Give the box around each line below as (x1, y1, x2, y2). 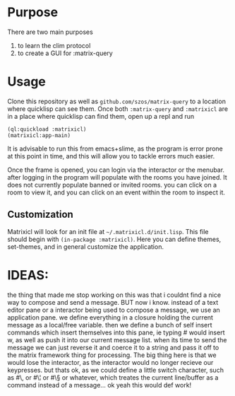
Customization (7, 209, 74, 221)
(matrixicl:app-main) (7, 132, 71, 139)
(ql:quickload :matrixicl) (7, 125, 87, 133)
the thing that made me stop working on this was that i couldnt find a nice (7, 291, 221, 299)
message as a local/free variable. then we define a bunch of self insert (7, 320, 213, 329)
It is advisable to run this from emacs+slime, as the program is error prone (7, 144, 224, 153)
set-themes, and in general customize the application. (7, 242, 164, 251)
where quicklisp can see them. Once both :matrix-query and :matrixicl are (7, 104, 228, 113)
